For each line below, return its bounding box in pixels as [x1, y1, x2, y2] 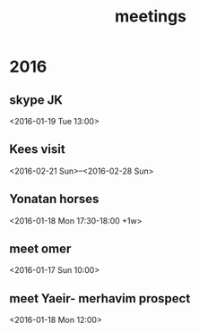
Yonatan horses [9, 192, 99, 207]
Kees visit [9, 141, 65, 157]
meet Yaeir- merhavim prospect [9, 291, 191, 306]
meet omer [9, 242, 72, 257]
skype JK [9, 92, 63, 107]
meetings [115, 6, 186, 27]
